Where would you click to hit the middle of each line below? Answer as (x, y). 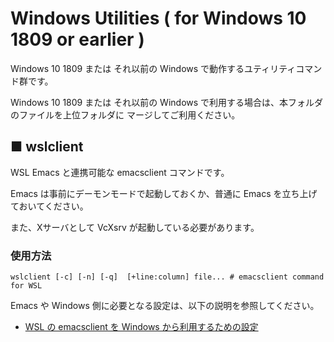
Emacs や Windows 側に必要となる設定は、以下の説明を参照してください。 (165, 306)
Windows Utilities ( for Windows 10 (158, 18)
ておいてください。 (49, 206)
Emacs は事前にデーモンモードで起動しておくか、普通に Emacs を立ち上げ (164, 193)
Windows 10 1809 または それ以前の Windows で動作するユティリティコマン (166, 68)
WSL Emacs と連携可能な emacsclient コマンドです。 (120, 172)
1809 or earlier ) (77, 39)
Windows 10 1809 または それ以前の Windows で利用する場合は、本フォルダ (167, 102)
